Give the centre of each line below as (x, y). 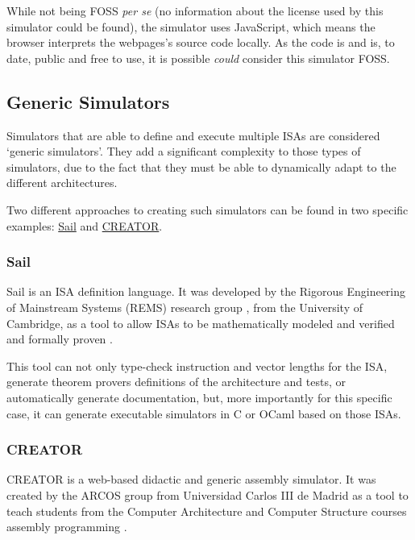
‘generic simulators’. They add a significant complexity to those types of (184, 151)
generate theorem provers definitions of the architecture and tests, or (176, 382)
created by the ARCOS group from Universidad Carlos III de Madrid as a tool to (207, 494)
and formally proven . (60, 339)
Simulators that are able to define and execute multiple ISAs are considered (193, 135)
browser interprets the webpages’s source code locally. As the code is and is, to (201, 42)
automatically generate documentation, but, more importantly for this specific (199, 397)
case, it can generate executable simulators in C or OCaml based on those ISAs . (204, 413)
